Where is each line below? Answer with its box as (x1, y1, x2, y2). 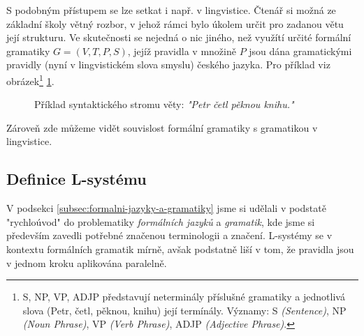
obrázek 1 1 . (6, 71, 54, 88)
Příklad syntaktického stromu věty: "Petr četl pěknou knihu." (34, 97, 294, 112)
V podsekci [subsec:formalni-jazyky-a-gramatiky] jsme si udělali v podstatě (6, 201, 326, 215)
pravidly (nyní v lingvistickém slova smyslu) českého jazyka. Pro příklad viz (6, 57, 330, 72)
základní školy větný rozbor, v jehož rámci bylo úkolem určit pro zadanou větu (6, 16, 344, 31)
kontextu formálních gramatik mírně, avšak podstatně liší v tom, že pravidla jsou (6, 241, 354, 256)
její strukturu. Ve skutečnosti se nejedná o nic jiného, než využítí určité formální (6, 30, 351, 45)
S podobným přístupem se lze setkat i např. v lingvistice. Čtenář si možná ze (6, 3, 336, 17)
